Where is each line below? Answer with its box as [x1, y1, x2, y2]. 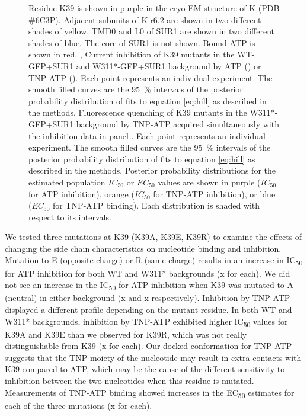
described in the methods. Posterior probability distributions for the [28, 164, 276, 177]
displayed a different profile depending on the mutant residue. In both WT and [5, 303, 292, 315]
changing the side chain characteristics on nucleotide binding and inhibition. [5, 242, 282, 254]
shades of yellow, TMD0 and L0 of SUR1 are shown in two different [28, 25, 275, 37]
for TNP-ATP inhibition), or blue [153, 187, 276, 200]
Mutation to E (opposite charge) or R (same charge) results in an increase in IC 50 [5, 254, 303, 268]
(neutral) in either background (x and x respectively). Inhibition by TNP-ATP [5, 292, 290, 304]
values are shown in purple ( [158, 175, 261, 188]
